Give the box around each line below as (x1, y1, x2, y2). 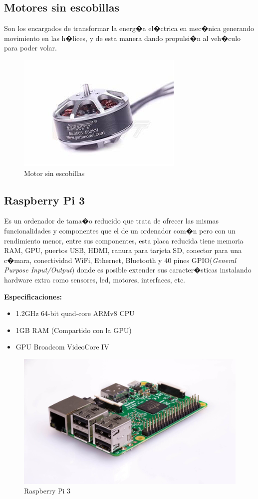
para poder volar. (4, 42, 57, 53)
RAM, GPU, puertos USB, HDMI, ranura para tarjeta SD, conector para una (4, 245, 242, 255)
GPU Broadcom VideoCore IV (15, 341, 109, 352)
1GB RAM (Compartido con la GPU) (15, 324, 132, 335)
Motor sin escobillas (24, 167, 85, 178)
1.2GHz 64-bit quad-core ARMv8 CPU (15, 308, 135, 318)
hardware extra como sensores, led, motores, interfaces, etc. (4, 274, 186, 284)
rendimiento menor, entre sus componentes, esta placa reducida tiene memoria (4, 235, 244, 245)
